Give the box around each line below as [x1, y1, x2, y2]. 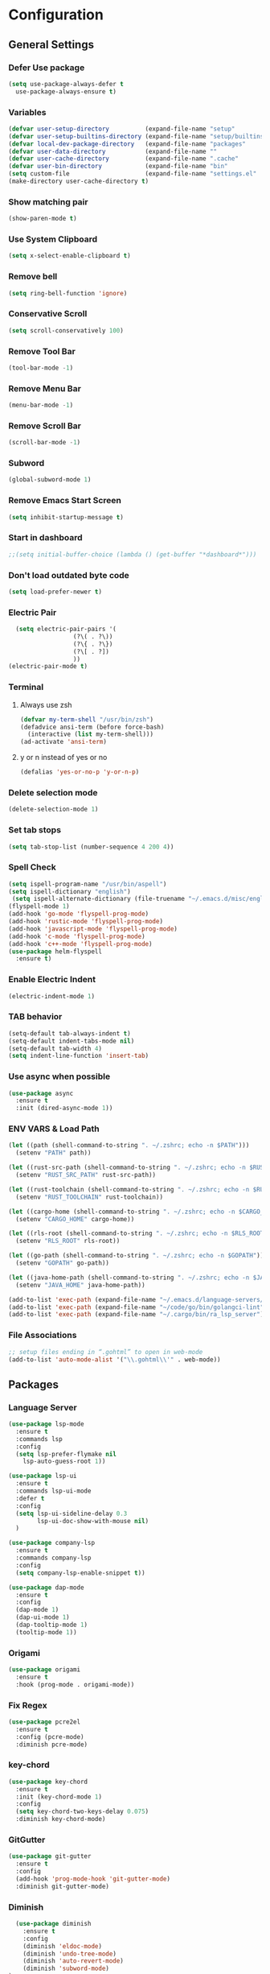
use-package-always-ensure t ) [15, 87, 117, 96]
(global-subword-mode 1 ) [8, 476, 92, 484]
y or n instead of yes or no [19, 753, 108, 762]
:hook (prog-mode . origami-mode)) [15, 1680, 135, 1688]
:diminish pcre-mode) [15, 1741, 88, 1749]
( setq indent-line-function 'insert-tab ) [8, 1052, 149, 1060]
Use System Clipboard [8, 233, 98, 245]
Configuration [8, 6, 104, 24]
